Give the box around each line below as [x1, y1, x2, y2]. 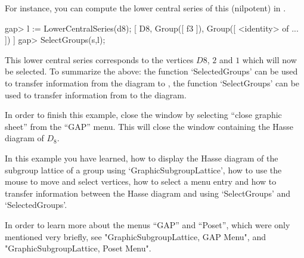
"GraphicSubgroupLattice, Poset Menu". [5, 242, 151, 254]
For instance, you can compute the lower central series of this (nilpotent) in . [5, 2, 286, 14]
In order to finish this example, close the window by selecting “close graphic [5, 108, 282, 121]
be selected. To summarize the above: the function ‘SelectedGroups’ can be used [5, 65, 298, 77]
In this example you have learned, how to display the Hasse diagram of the [5, 151, 278, 164]
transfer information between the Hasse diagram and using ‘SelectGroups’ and [5, 186, 291, 199]
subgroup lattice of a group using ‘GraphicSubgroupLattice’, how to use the [5, 163, 282, 176]
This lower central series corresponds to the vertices [5, 53, 194, 66]
